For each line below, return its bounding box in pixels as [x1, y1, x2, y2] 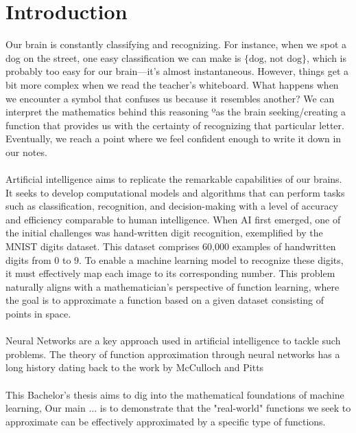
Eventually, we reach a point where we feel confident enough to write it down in [5, 131, 342, 146]
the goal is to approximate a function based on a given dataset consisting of [5, 293, 324, 307]
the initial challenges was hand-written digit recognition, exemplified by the [5, 225, 323, 240]
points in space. [5, 307, 71, 320]
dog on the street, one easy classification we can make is [5, 50, 241, 65]
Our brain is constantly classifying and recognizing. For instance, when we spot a [5, 37, 347, 52]
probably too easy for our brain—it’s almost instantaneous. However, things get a [5, 64, 349, 78]
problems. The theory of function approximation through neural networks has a [5, 346, 340, 361]
